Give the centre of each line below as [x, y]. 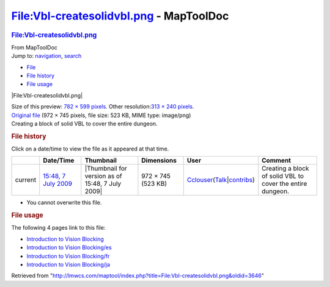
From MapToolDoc [35, 47]
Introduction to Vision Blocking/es [69, 247]
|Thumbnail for [106, 169]
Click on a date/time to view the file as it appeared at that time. [90, 149]
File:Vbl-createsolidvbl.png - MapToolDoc [120, 16]
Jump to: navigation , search [46, 56]
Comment [277, 160]
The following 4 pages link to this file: [58, 228]
